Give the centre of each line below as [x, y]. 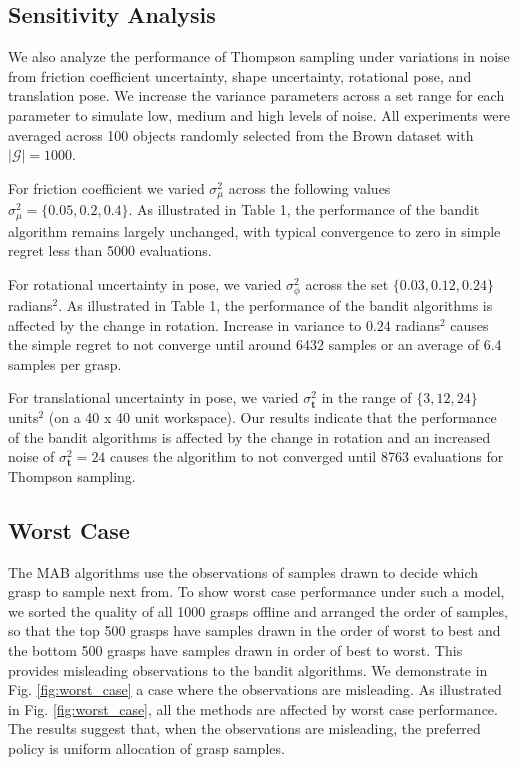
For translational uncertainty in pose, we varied [153, 397]
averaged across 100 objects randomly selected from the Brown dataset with [241, 134]
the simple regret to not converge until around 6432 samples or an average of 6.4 [255, 344]
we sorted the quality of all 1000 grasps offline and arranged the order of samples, [258, 610]
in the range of [366, 397]
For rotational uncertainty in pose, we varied [145, 283]
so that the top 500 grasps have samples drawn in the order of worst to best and [254, 630]
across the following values [309, 187]
